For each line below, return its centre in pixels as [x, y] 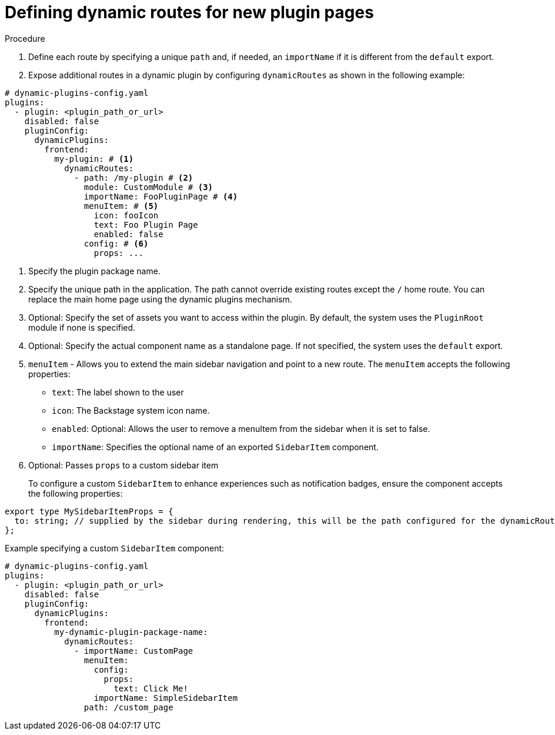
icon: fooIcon [126, 215]
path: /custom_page [128, 707]
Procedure [25, 38]
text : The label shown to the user [118, 392]
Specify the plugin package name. [94, 271]
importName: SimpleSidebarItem [166, 698]
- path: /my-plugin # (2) [134, 177]
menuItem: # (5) [121, 206]
